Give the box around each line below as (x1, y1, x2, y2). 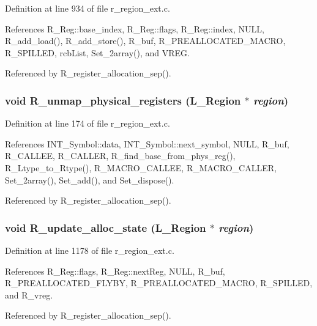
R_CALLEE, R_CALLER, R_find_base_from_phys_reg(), (5, 149, 236, 162)
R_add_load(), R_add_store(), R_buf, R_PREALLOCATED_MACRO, (5, 34, 286, 47)
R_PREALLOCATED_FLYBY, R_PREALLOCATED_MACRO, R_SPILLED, (5, 276, 313, 289)
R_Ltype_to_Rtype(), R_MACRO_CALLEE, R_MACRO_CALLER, (5, 161, 277, 174)
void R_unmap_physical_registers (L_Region (5, 92, 241, 108)
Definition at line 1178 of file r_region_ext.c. (5, 243, 174, 256)
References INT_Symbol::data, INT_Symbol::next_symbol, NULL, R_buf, (5, 137, 289, 150)
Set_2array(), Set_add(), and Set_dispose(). (5, 173, 174, 186)
